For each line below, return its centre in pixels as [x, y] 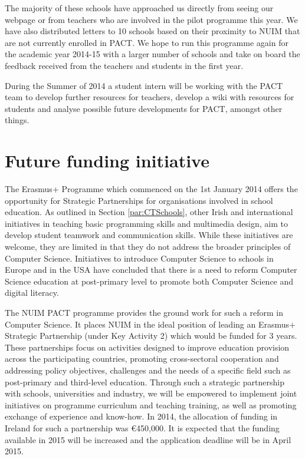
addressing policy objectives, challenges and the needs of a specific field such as [148, 370]
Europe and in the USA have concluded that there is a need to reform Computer [151, 270]
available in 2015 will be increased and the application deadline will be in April [148, 439]
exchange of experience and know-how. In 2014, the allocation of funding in [141, 416]
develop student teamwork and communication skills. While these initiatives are [149, 235]
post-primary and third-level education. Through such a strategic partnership [145, 382]
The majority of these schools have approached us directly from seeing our [139, 8]
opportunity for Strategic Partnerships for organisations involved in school [139, 200]
